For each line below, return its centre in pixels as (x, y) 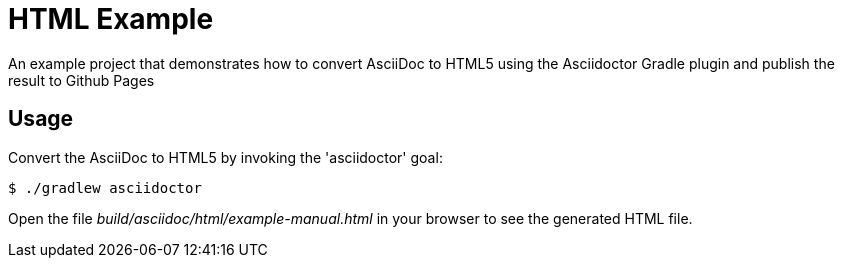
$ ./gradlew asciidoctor (105, 187)
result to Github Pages (81, 80)
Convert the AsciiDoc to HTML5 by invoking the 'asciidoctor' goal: (225, 157)
